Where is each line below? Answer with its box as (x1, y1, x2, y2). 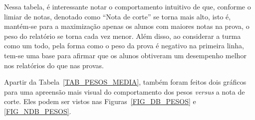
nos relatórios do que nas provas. (4, 60, 104, 70)
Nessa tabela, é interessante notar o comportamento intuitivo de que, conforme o (4, 1, 251, 11)
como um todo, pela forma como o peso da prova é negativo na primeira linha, (4, 40, 244, 51)
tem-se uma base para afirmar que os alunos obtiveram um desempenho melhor (4, 50, 247, 60)
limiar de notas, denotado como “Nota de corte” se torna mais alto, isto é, (4, 11, 231, 21)
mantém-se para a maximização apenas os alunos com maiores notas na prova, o (4, 21, 250, 31)
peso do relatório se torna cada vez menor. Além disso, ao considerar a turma (4, 30, 241, 41)
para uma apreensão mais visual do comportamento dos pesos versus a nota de (4, 86, 245, 97)
